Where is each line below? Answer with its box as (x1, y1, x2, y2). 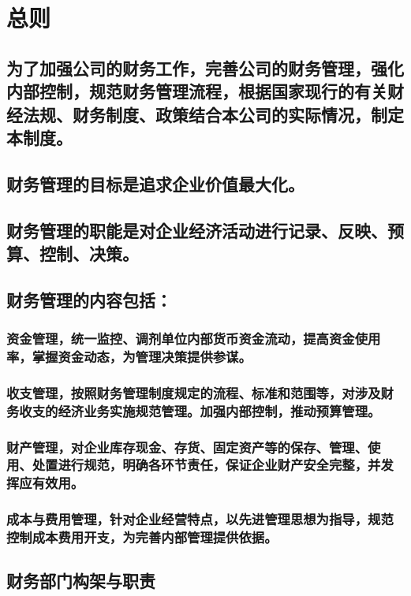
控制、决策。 (39, 240, 139, 265)
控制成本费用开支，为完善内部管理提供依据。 (6, 527, 278, 547)
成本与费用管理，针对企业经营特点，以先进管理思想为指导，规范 (6, 509, 394, 529)
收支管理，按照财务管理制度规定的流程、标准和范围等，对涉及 (6, 382, 381, 402)
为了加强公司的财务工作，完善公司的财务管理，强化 (6, 55, 404, 80)
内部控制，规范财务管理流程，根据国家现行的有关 (6, 79, 387, 103)
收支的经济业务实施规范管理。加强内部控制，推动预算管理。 (19, 400, 381, 420)
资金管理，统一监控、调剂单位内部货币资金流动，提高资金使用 (6, 328, 381, 348)
